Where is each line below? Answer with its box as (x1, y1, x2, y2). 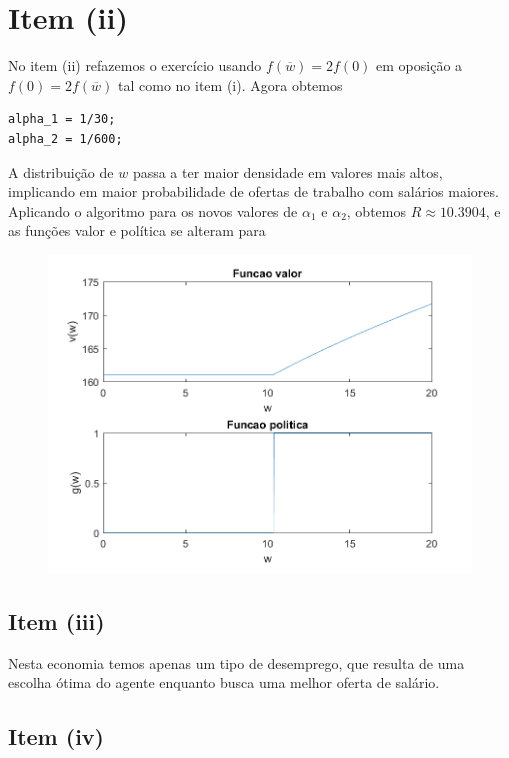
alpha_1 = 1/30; (8, 112, 116, 127)
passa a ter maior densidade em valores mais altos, (132, 161, 443, 182)
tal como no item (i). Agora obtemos (118, 74, 343, 95)
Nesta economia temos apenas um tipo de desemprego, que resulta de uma (8, 652, 465, 673)
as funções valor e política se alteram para (8, 220, 266, 241)
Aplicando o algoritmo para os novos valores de (8, 200, 298, 221)
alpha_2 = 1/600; (8, 131, 123, 146)
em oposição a (376, 55, 463, 76)
